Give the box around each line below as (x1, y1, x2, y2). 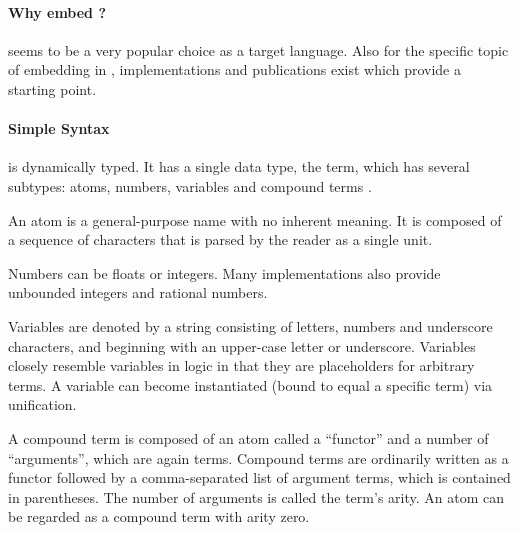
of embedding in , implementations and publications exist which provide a (8, 59, 461, 80)
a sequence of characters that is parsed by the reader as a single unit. (8, 229, 433, 250)
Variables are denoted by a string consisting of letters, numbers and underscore (8, 315, 493, 336)
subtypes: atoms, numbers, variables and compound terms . (8, 175, 372, 196)
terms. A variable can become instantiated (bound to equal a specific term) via (8, 374, 493, 395)
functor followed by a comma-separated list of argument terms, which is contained (8, 467, 511, 488)
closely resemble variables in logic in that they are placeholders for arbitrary (8, 355, 475, 376)
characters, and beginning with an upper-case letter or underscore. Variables (8, 335, 476, 356)
